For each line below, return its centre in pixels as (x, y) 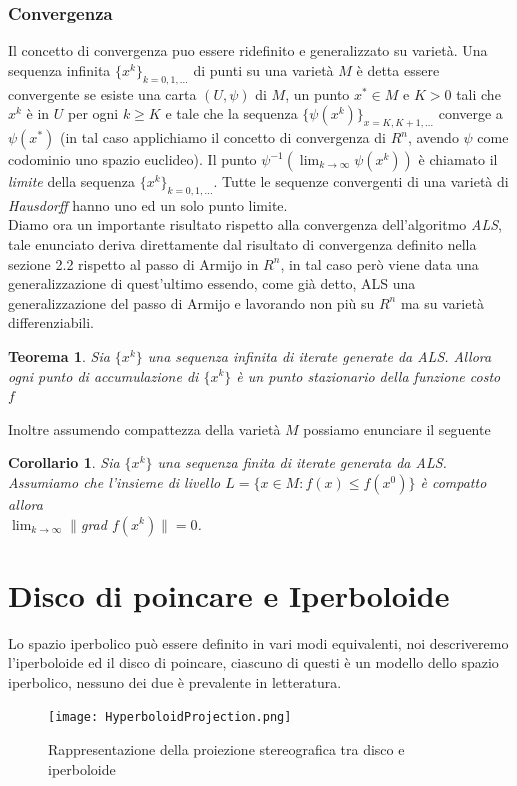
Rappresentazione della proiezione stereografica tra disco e (226, 749)
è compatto (453, 481)
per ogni (93, 113)
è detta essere (398, 69)
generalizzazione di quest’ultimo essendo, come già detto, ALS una (212, 283)
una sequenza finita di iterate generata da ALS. (302, 462)
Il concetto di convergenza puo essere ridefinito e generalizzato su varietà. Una (248, 50)
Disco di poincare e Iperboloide (229, 594)
